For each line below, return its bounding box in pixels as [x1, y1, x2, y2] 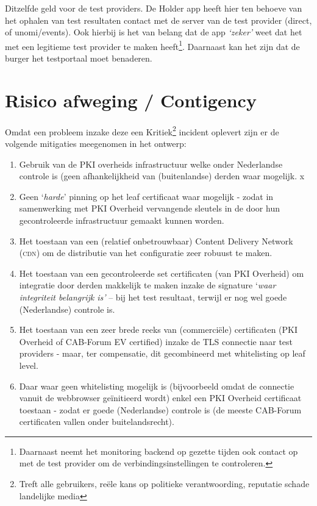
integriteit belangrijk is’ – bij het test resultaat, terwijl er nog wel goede [19, 290, 287, 303]
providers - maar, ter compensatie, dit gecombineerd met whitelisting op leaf [19, 347, 305, 360]
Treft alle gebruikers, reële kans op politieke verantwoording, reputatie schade [19, 477, 310, 490]
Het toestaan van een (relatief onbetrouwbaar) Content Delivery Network [19, 234, 293, 247]
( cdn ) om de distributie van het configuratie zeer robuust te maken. [19, 246, 272, 259]
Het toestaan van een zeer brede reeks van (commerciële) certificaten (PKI [19, 323, 298, 336]
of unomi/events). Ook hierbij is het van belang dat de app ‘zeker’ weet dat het [5, 26, 302, 38]
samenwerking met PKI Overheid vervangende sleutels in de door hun [19, 202, 280, 215]
